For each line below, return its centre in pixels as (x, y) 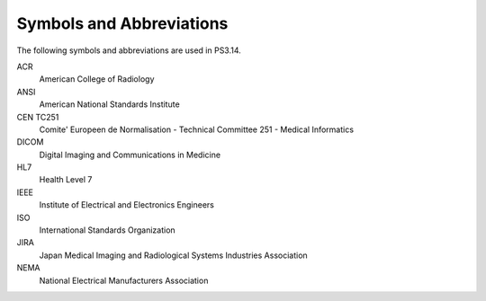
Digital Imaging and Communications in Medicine (130, 155)
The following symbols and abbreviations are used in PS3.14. (129, 50)
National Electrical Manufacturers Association (124, 280)
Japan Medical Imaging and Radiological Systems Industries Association (173, 255)
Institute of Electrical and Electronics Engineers (127, 205)
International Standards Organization (107, 230)
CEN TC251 (38, 117)
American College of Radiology (97, 79)
